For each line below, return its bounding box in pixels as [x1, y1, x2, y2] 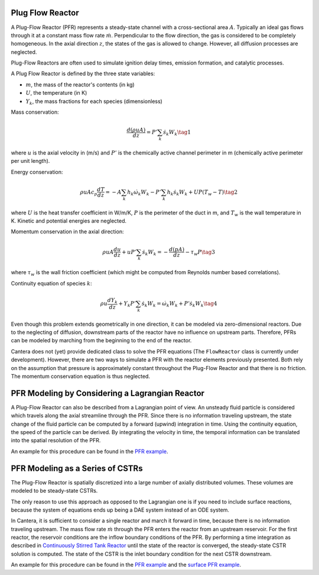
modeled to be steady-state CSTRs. [11, 487, 98, 494]
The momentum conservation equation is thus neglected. [11, 372, 151, 380]
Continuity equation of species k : [11, 280, 92, 287]
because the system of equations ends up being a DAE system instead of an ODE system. [11, 506, 230, 513]
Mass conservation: [11, 108, 59, 115]
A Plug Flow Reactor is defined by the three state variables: [11, 70, 155, 77]
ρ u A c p [80, 188, 97, 197]
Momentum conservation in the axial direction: [11, 228, 124, 235]
